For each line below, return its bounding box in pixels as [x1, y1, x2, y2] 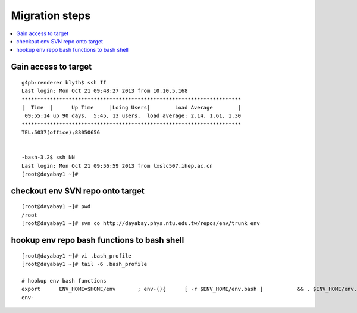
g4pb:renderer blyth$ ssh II [21, 79, 107, 86]
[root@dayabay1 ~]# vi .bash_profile [21, 252, 132, 259]
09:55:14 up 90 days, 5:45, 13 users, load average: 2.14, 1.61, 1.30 [24, 112, 242, 119]
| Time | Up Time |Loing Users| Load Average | [21, 104, 242, 111]
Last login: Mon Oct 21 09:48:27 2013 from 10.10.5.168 [21, 87, 188, 95]
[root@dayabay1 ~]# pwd [21, 203, 91, 210]
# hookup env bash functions [21, 277, 107, 284]
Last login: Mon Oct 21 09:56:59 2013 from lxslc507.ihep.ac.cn [21, 162, 214, 169]
